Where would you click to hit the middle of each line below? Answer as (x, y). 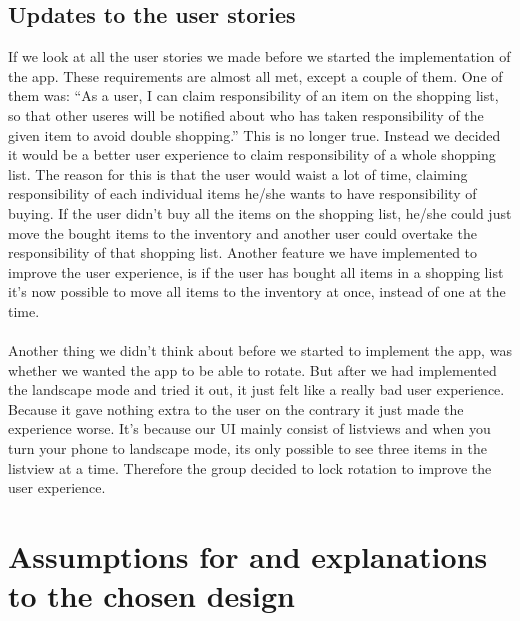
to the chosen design (152, 595)
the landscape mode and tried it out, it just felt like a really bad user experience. (256, 389)
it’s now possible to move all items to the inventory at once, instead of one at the (257, 291)
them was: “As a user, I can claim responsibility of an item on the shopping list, (253, 95)
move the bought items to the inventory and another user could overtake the (242, 232)
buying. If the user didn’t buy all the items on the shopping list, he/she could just (260, 212)
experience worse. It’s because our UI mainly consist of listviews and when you (249, 428)
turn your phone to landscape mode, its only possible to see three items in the (247, 448)
